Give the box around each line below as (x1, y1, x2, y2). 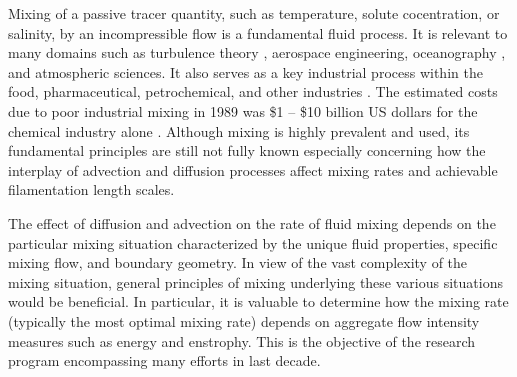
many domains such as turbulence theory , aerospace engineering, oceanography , (8, 42, 506, 63)
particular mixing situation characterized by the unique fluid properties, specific (8, 232, 498, 253)
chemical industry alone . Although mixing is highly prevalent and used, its (8, 120, 470, 141)
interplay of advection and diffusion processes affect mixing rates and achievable (8, 159, 498, 180)
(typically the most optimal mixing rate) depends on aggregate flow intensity (8, 310, 480, 331)
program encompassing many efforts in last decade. (8, 350, 321, 371)
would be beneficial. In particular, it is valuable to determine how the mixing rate (8, 291, 509, 312)
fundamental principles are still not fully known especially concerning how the (8, 140, 486, 161)
